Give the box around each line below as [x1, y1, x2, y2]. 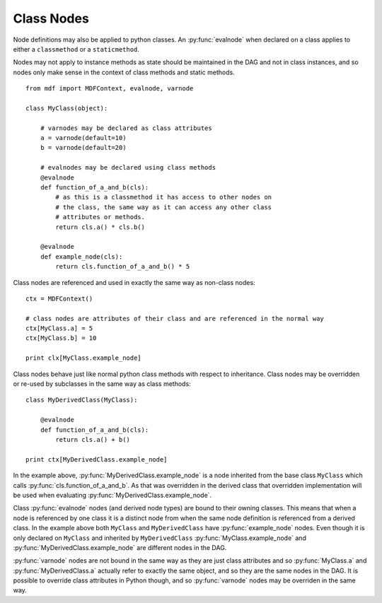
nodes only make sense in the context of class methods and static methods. [13, 68, 235, 76]
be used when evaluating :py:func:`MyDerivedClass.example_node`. [13, 491, 212, 499]
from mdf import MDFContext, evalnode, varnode [25, 85, 194, 93]
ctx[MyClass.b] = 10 [25, 334, 97, 342]
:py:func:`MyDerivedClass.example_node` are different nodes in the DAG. [13, 543, 227, 551]
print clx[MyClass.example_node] [25, 354, 141, 362]
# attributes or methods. [55, 213, 145, 221]
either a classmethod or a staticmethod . [13, 45, 139, 53]
